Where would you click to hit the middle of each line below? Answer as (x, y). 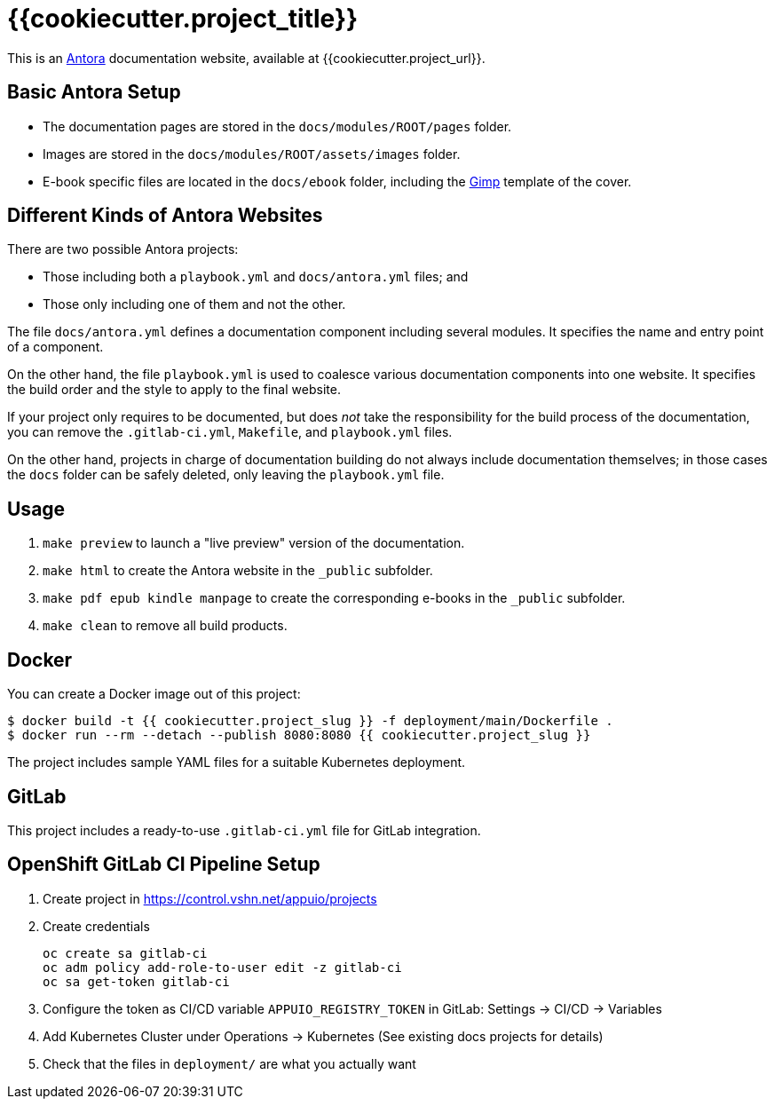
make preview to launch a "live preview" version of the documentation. (254, 543)
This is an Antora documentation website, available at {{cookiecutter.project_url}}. (246, 58)
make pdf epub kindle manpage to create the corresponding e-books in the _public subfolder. (334, 598)
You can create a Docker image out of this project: (154, 694)
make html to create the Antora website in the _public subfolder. (238, 571)
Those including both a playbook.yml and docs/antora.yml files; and (256, 277)
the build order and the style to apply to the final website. (174, 390)
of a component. (55, 347)
